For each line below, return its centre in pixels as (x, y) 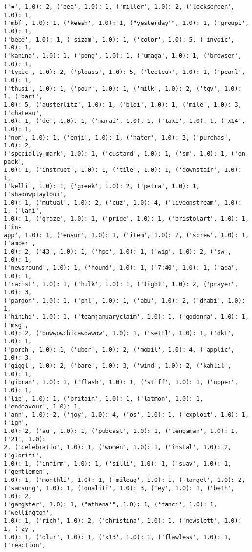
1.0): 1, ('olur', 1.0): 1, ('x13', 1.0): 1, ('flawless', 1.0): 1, (118, 537)
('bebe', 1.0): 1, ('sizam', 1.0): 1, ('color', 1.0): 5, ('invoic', (119, 39)
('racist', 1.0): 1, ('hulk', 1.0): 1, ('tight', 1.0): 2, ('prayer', (121, 284)
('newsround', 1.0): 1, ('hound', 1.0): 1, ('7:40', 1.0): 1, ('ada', (121, 268)
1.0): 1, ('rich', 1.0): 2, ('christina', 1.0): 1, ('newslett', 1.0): (123, 521)
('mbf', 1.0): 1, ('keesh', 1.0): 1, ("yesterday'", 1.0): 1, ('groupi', (126, 23)
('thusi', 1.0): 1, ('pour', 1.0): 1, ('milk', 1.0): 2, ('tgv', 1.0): (123, 88)
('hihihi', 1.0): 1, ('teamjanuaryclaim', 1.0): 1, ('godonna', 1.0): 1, (126, 317)
